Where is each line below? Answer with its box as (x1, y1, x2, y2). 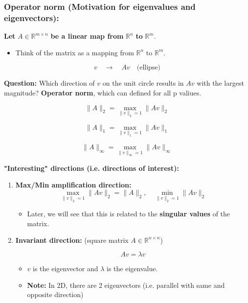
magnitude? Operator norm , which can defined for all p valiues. (4, 87, 202, 97)
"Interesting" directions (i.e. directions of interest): (4, 163, 179, 173)
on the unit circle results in (102, 78, 184, 88)
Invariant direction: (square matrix (15, 234, 129, 245)
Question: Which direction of (4, 78, 95, 88)
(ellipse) (136, 64, 161, 71)
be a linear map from (50, 31, 124, 41)
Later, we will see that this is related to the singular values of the (27, 209, 230, 219)
